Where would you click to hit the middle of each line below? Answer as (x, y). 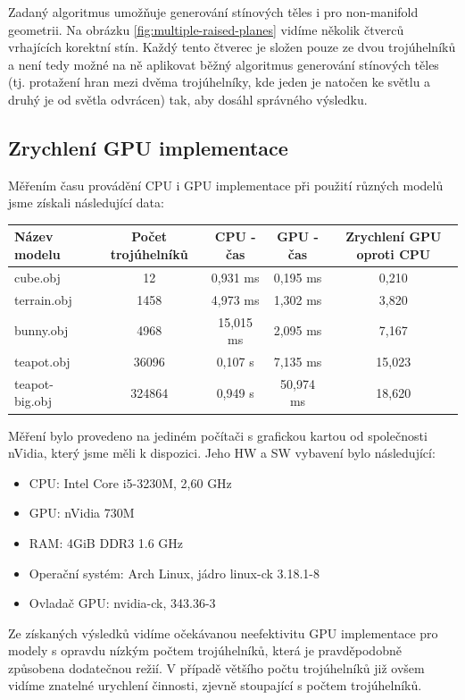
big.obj (33, 401)
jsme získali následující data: (86, 202)
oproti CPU (394, 254)
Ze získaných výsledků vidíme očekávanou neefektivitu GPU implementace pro (223, 633)
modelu (37, 254)
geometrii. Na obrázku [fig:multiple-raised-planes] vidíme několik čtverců (206, 29)
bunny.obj (42, 330)
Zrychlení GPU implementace (148, 147)
